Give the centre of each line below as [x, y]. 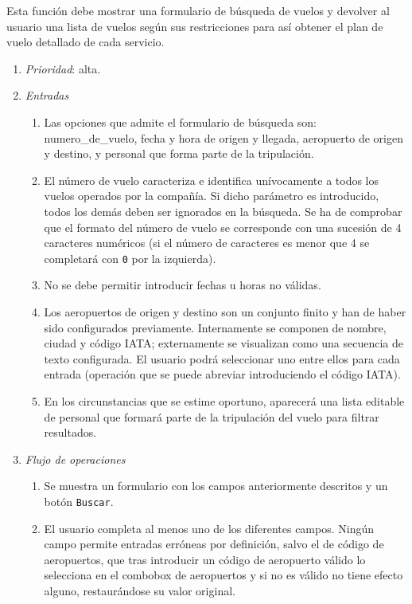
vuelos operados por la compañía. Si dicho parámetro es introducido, [212, 196]
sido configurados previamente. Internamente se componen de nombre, [215, 327]
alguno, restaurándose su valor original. [140, 590]
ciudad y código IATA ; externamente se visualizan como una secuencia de [223, 343]
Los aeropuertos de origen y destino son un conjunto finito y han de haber [225, 311]
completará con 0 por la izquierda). [130, 258]
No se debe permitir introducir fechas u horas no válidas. [183, 285]
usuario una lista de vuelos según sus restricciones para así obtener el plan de [195, 26]
